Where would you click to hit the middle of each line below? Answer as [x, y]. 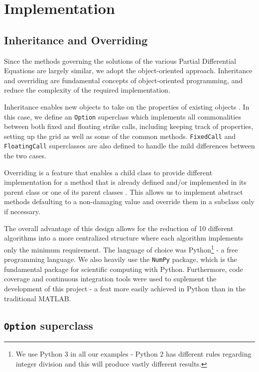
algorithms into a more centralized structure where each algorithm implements [124, 238]
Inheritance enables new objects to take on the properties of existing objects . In [127, 106]
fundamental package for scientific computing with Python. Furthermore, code [124, 269]
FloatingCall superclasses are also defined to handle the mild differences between [129, 146]
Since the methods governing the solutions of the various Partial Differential [120, 61]
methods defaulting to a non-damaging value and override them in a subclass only [129, 201]
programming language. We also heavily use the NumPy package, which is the [121, 259]
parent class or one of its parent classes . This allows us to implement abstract [124, 191]
